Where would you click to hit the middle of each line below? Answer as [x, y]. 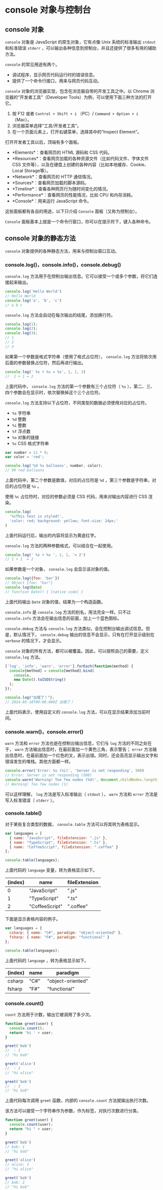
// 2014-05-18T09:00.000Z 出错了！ [40, 702]
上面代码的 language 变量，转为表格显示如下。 [51, 870]
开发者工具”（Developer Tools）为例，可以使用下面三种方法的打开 [86, 97]
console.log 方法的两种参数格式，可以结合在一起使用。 [60, 545]
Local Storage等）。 [31, 171]
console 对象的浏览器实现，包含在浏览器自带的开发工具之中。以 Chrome [77, 91]
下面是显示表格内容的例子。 [33, 919]
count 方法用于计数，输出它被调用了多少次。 [49, 1014]
